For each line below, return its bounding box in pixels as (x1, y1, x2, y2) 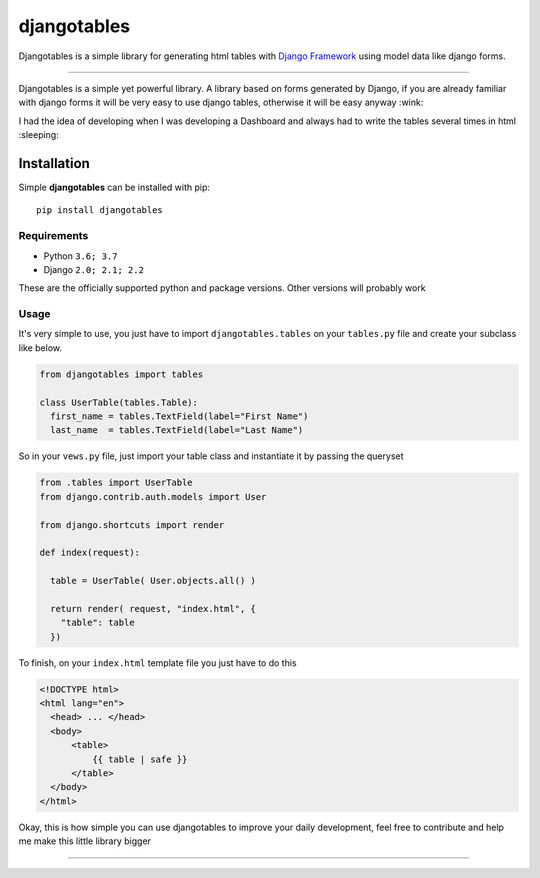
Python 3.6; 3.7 (43, 250, 118, 262)
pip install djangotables (36, 205, 164, 216)
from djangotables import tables (39, 368, 204, 380)
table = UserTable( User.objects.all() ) (50, 575, 257, 587)
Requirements (18, 229, 89, 243)
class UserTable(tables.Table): (39, 396, 199, 408)
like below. (18, 341, 62, 354)
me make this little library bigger (18, 835, 152, 847)
